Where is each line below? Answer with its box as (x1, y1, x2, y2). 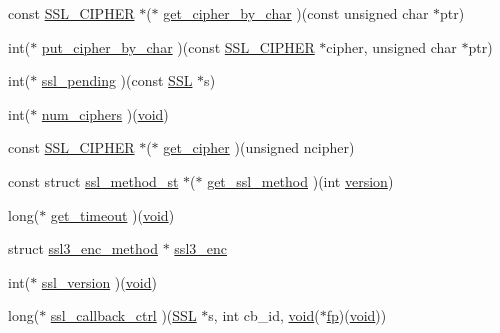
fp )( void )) (326, 305, 387, 326)
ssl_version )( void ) (41, 271, 157, 292)
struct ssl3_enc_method (8, 238, 158, 259)
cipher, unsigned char (326, 36, 457, 57)
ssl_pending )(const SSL (41, 70, 193, 91)
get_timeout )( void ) (50, 204, 175, 225)
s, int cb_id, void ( (208, 305, 320, 326)
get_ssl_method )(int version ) (207, 170, 394, 191)
